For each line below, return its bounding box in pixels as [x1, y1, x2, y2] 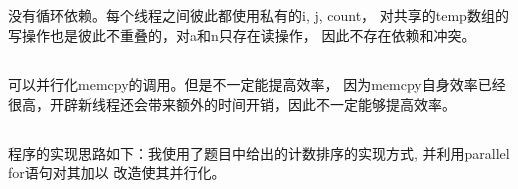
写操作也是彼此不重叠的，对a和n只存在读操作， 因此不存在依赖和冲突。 [8, 24, 476, 45]
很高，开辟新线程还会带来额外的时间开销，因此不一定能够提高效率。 [8, 93, 456, 114]
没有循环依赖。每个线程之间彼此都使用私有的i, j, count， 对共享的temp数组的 [8, 5, 509, 26]
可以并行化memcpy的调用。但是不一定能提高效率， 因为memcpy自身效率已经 [8, 73, 506, 94]
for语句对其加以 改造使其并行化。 [8, 162, 226, 183]
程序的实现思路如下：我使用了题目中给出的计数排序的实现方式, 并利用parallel [8, 142, 510, 163]
